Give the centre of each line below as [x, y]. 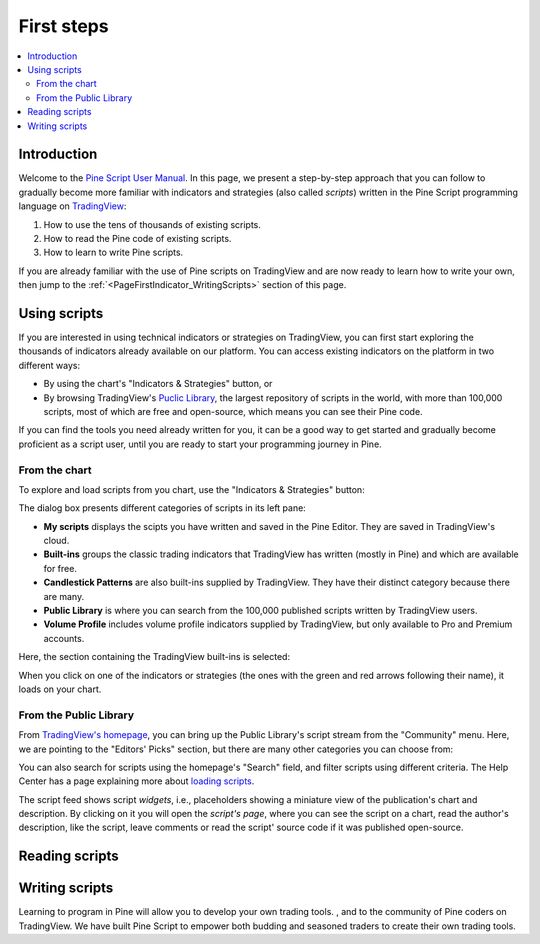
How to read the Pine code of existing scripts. [137, 238]
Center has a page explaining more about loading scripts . [136, 781]
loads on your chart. [60, 689]
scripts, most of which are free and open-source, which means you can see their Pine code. [233, 411]
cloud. [56, 541]
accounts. [64, 638]
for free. [60, 568]
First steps [63, 26]
